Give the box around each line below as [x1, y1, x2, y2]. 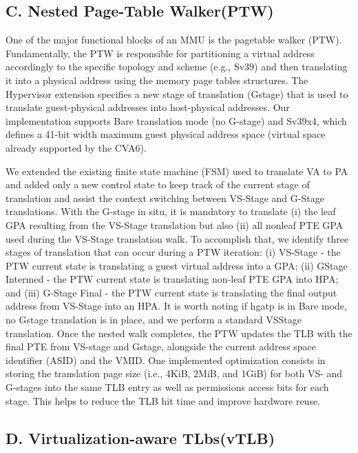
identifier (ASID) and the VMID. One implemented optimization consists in [6, 352, 326, 367]
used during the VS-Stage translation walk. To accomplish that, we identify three [6, 231, 349, 245]
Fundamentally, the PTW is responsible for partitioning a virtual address [6, 46, 315, 60]
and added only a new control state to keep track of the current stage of [6, 177, 310, 192]
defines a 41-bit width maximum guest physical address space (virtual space [6, 127, 326, 141]
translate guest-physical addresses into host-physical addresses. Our [6, 100, 290, 114]
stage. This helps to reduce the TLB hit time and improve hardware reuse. [6, 393, 321, 407]
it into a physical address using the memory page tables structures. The [6, 72, 308, 87]
